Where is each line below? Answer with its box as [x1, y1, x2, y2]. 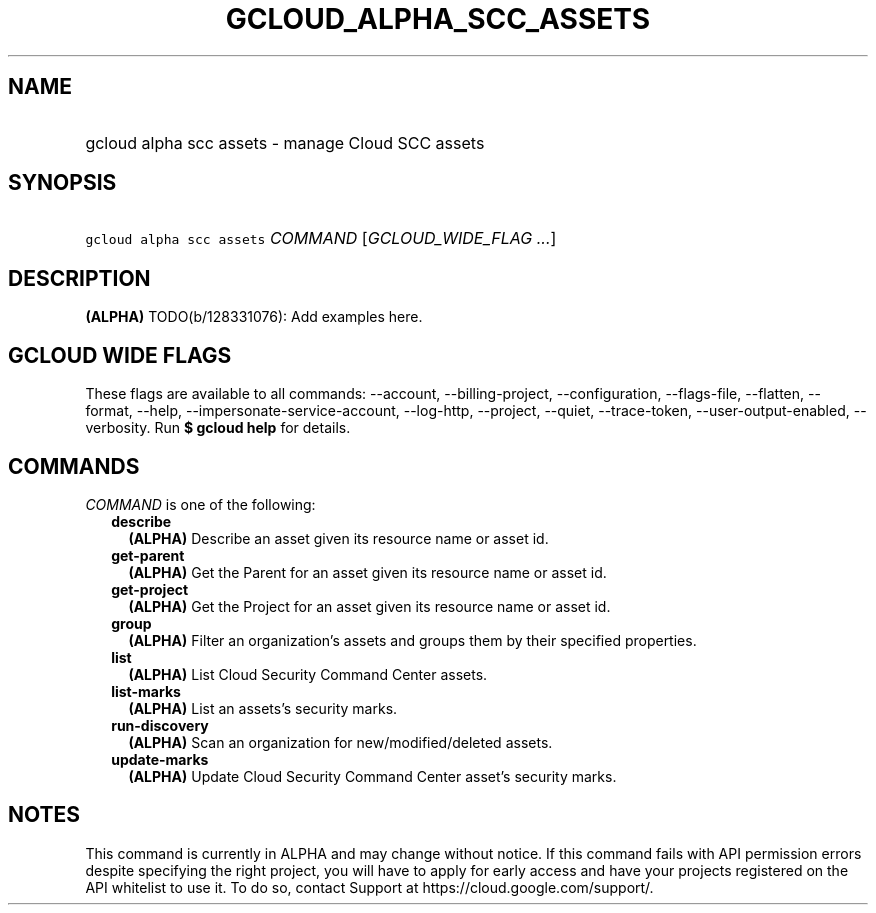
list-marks [111, 682, 181, 700]
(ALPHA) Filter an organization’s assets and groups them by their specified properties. [128, 631, 697, 649]
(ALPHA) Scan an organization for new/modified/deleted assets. [128, 733, 553, 751]
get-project [111, 580, 189, 598]
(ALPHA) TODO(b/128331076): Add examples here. [85, 308, 423, 326]
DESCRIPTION [8, 265, 151, 291]
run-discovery [111, 716, 209, 734]
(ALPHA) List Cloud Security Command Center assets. [128, 665, 488, 683]
